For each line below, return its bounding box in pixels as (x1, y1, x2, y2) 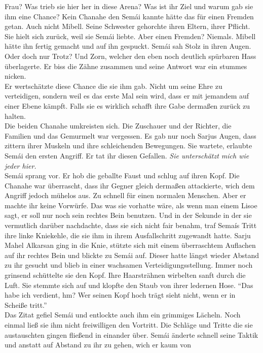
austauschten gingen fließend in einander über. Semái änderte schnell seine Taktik (5, 329, 258, 340)
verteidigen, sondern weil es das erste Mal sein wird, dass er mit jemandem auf (5, 90, 249, 101)
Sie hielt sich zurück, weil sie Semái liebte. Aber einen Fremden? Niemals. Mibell (5, 30, 256, 41)
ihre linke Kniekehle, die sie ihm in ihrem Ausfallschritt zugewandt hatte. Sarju (5, 230, 251, 240)
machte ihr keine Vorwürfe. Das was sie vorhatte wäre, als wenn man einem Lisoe (5, 200, 257, 210)
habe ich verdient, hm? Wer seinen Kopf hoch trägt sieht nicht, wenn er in (5, 290, 236, 300)
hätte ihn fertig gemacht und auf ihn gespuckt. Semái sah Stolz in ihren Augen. (5, 41, 251, 51)
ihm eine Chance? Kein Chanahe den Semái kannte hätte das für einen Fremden (5, 11, 254, 21)
